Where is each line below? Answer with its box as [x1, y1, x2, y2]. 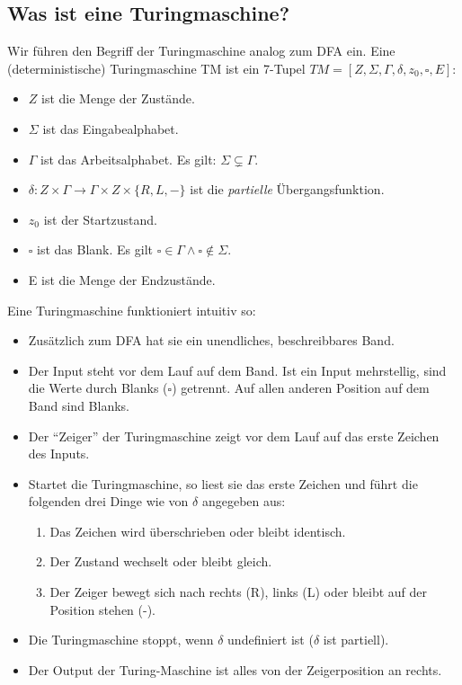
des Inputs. [28, 444, 90, 463]
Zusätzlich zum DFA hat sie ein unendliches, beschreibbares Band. [28, 331, 395, 350]
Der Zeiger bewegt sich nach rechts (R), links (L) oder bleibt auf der [49, 583, 428, 601]
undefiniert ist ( [227, 630, 314, 649]
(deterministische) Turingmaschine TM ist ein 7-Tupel [7, 58, 306, 77]
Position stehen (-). [49, 600, 155, 618]
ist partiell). [323, 630, 389, 649]
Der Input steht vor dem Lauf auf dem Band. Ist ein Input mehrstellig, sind [28, 360, 447, 379]
